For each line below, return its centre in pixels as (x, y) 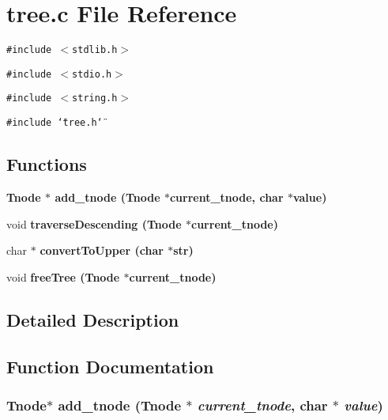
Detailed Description (93, 319)
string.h (95, 98)
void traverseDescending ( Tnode (94, 223)
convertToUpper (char (102, 250)
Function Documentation (110, 366)
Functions (47, 164)
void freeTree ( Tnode (63, 276)
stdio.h (92, 74)
